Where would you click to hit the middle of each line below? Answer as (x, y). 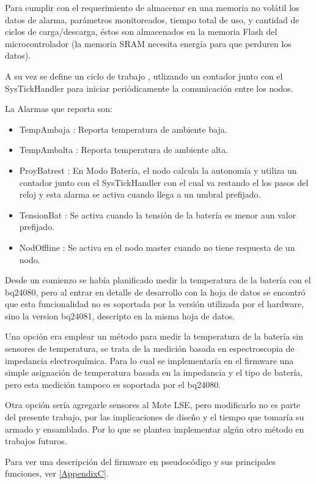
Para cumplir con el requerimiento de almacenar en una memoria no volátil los (152, 7)
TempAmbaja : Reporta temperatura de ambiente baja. (123, 129)
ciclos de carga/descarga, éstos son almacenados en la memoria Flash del (141, 32)
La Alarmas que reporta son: (59, 109)
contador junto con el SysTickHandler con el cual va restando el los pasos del (164, 182)
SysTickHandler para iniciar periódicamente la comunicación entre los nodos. (149, 88)
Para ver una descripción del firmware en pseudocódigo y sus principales (140, 461)
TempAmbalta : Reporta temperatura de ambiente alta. (124, 150)
